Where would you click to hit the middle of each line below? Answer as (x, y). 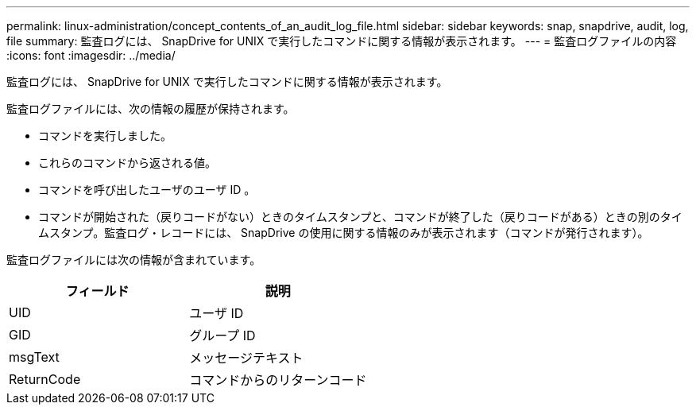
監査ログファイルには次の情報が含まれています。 (134, 260)
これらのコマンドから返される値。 (127, 163)
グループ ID (222, 335)
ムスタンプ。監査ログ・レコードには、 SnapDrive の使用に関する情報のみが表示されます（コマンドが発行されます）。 (344, 233)
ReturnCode (45, 379)
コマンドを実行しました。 (105, 136)
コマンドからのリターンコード (278, 380)
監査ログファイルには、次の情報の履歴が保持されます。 (151, 109)
